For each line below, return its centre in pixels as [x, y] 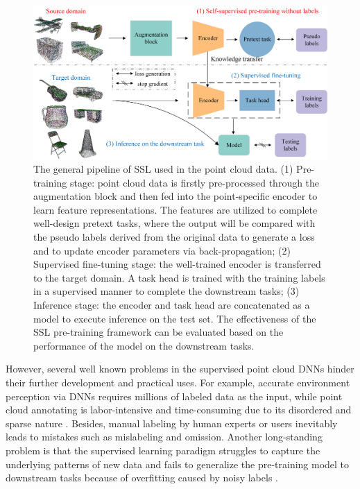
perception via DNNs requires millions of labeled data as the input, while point [174, 396]
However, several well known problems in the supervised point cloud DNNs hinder [180, 369]
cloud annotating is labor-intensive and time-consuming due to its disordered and [179, 410]
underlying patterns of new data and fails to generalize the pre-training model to [178, 464]
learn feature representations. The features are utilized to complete [175, 209]
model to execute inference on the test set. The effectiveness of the [175, 318]
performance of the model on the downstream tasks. [144, 345]
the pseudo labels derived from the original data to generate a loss [174, 237]
